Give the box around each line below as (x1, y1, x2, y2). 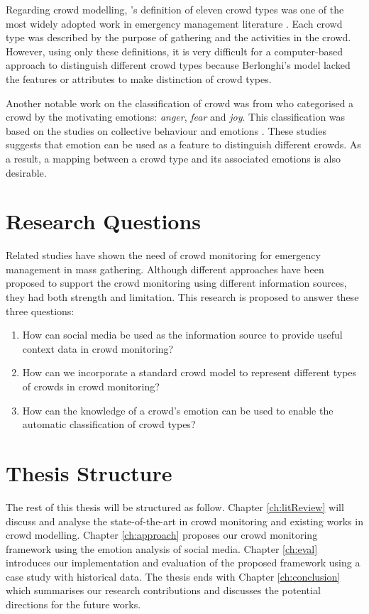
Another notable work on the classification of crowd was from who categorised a (6, 95, 354, 110)
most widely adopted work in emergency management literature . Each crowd (6, 16, 343, 31)
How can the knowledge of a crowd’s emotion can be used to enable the (22, 402, 334, 417)
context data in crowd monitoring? (22, 341, 174, 356)
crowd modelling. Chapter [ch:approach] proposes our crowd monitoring (6, 527, 318, 542)
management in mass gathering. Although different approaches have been (6, 261, 324, 276)
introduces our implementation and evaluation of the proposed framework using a (6, 555, 360, 570)
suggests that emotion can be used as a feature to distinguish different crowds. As (6, 137, 361, 152)
